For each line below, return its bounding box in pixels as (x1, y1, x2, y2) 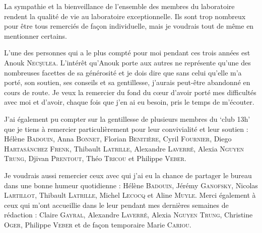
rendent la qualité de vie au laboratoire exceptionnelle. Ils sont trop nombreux (4, 11, 246, 21)
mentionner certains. (4, 30, 67, 41)
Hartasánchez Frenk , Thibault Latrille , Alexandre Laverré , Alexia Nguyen (4, 143, 244, 153)
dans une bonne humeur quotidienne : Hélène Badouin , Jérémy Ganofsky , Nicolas (4, 180, 258, 190)
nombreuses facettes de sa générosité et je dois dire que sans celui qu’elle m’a (4, 67, 242, 77)
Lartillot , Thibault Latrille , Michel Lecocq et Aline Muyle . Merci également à (4, 190, 256, 200)
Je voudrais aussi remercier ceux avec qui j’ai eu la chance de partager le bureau (4, 170, 252, 180)
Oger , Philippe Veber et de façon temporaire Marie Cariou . (4, 219, 191, 229)
